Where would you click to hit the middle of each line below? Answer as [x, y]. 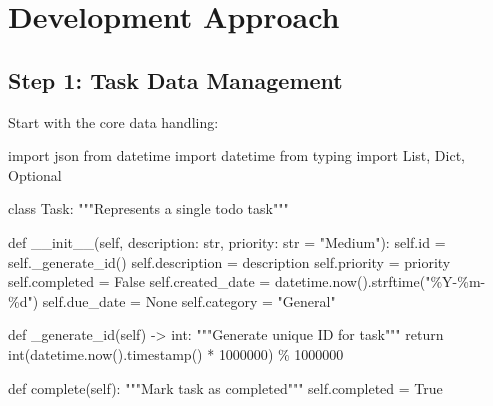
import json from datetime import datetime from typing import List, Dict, [237, 155]
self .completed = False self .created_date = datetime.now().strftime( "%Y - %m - [247, 281]
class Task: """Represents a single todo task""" [148, 208]
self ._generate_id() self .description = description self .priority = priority [229, 261]
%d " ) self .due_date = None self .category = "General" [172, 300]
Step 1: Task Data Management [175, 79]
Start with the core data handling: [113, 121]
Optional [35, 174]
